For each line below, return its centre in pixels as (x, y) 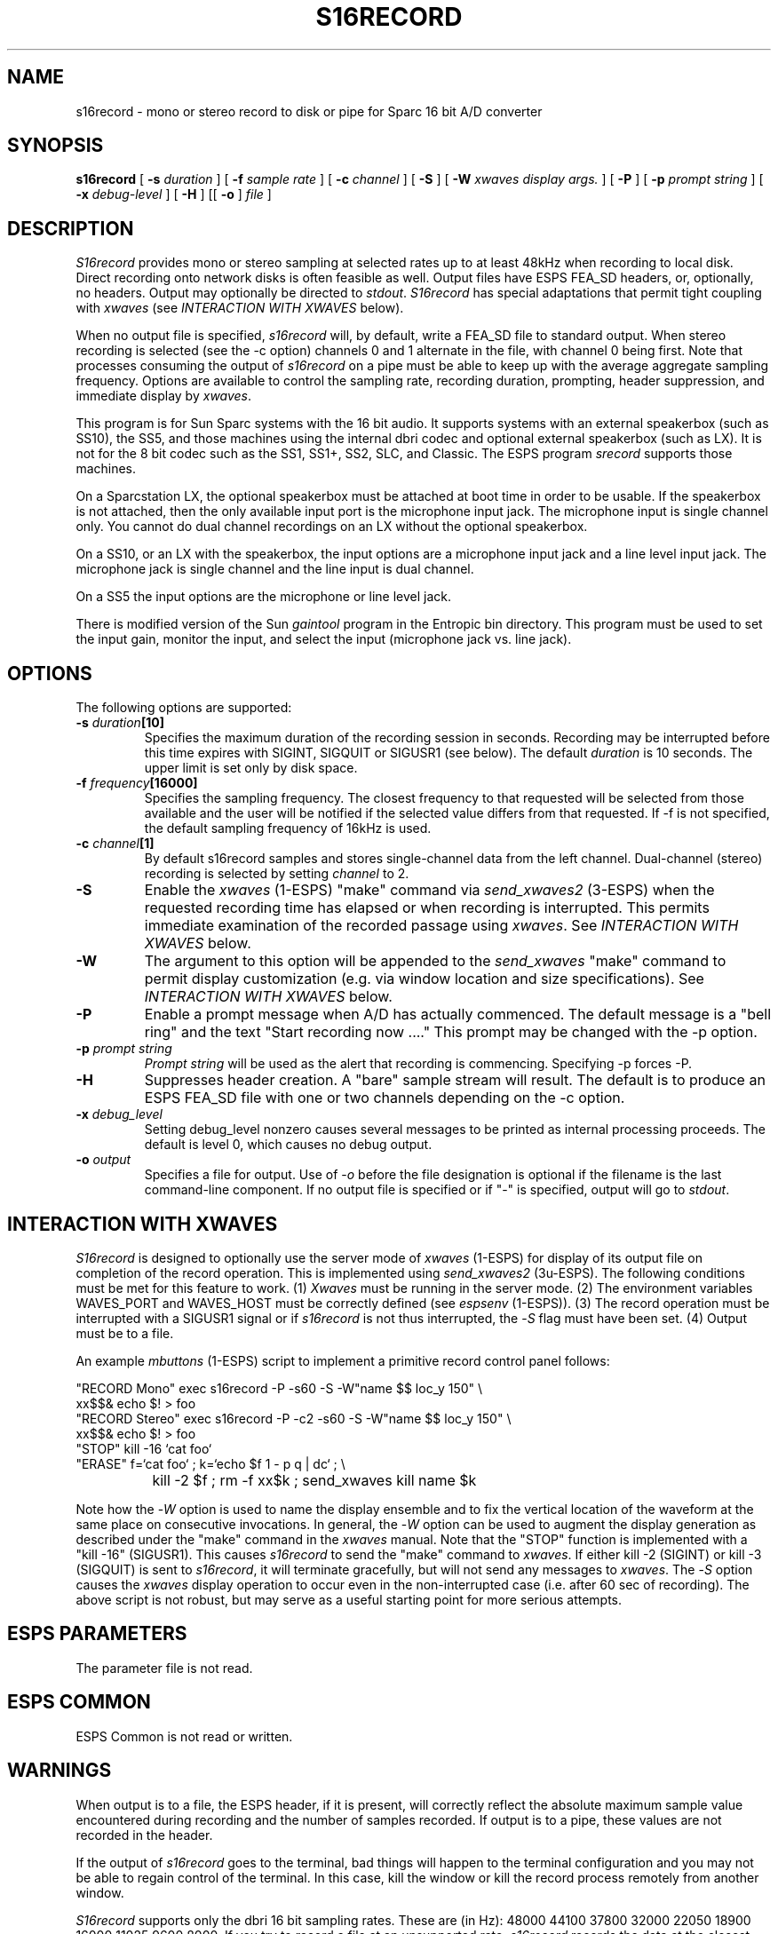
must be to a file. (125, 1333)
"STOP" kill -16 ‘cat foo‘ (144, 1448)
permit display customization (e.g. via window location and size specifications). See (424, 979)
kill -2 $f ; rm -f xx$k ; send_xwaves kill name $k (314, 1480)
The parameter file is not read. (164, 1668)
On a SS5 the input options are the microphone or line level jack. (263, 597)
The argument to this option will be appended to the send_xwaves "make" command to (435, 961)
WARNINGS (60, 1771)
